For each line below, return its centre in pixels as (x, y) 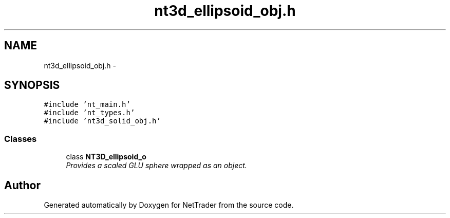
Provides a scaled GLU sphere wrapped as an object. (156, 166)
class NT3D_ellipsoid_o (106, 157)
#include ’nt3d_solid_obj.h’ (102, 121)
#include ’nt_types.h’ (89, 113)
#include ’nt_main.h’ (87, 105)
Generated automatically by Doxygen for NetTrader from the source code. (169, 205)
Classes (21, 139)
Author (22, 185)
